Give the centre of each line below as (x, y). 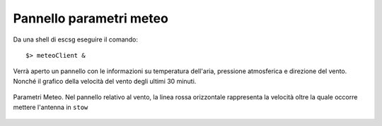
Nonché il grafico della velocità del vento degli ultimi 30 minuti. (105, 81)
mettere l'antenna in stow (51, 107)
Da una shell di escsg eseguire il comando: (75, 39)
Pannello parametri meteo (91, 18)
